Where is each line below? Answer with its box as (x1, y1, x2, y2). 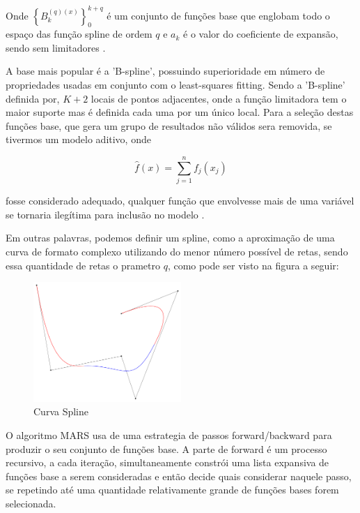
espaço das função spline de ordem (6, 27, 152, 41)
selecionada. (6, 496, 56, 511)
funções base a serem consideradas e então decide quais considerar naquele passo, (6, 468, 352, 483)
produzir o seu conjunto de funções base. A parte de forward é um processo (6, 441, 327, 456)
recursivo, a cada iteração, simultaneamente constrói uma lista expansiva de (6, 455, 329, 470)
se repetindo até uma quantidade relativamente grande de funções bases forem (6, 482, 339, 497)
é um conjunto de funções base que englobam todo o (107, 8, 330, 22)
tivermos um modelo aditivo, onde (6, 132, 151, 147)
